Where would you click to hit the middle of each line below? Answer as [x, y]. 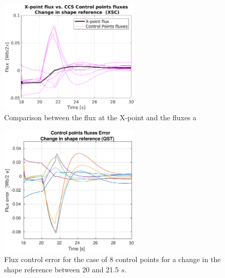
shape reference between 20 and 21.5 [61, 270]
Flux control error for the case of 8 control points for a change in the [113, 259]
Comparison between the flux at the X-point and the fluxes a [100, 117]
